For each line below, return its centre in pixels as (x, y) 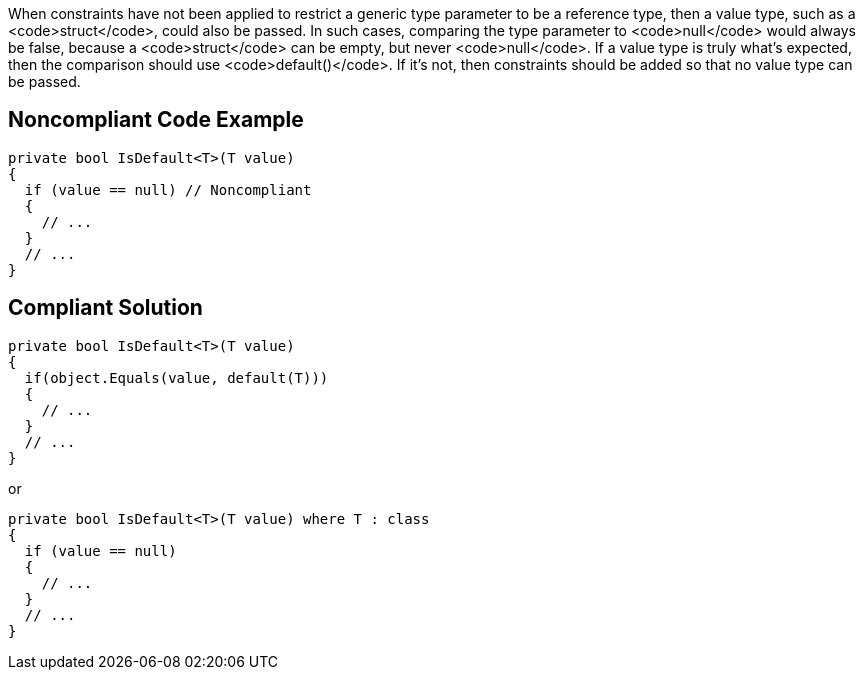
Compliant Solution (105, 308)
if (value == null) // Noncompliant (168, 189)
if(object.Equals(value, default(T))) (176, 377)
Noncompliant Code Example (156, 120)
